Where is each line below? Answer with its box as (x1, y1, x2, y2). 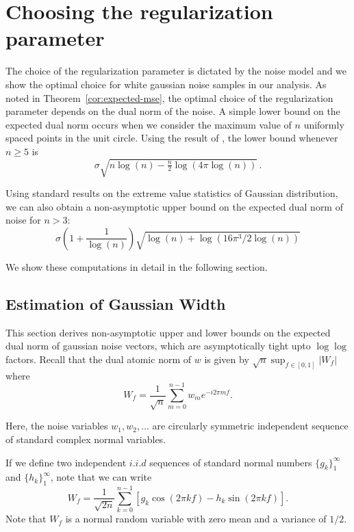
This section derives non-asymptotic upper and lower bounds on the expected (5, 325, 331, 339)
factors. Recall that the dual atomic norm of (5, 351, 192, 366)
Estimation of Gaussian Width (5, 293, 226, 314)
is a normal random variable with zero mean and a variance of (65, 511, 327, 526)
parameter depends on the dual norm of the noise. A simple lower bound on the (5, 104, 340, 118)
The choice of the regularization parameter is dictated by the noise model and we (5, 64, 347, 78)
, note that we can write (50, 470, 152, 484)
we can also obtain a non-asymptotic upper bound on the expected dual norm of (5, 199, 343, 213)
